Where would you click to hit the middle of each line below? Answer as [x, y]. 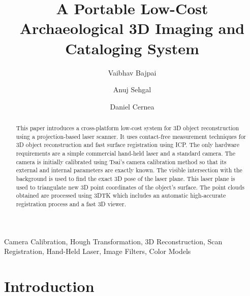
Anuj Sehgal [132, 89]
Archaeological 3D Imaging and [132, 28]
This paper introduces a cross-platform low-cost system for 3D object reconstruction [128, 128]
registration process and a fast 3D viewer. [71, 203]
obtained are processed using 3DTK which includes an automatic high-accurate [121, 195]
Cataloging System [132, 48]
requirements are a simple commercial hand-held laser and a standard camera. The [126, 153]
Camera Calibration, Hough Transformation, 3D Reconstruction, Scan [113, 241]
